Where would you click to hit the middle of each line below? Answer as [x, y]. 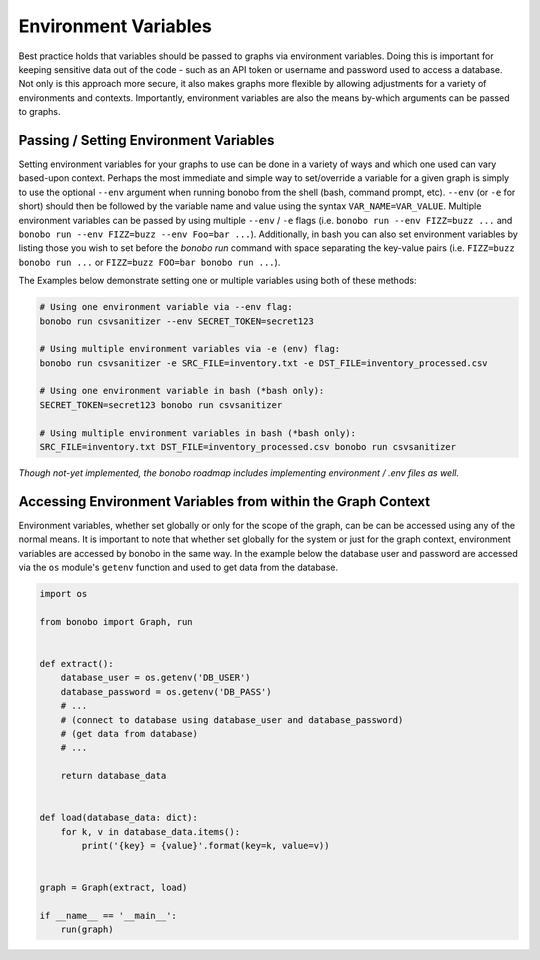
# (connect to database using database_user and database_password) [232, 719]
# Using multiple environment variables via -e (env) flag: [190, 349]
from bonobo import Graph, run [116, 621]
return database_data [113, 776]
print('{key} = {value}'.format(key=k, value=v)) [205, 846]
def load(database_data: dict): [119, 818]
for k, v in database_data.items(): [150, 831]
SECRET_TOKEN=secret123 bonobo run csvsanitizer [161, 404]
